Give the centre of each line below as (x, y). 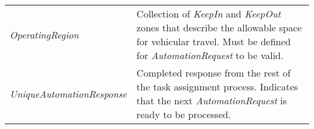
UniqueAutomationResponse (69, 93)
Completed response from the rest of (214, 73)
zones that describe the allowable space (219, 27)
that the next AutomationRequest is (212, 100)
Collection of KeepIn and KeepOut (209, 14)
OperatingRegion (44, 34)
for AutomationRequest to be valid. (210, 55)
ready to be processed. (184, 114)
